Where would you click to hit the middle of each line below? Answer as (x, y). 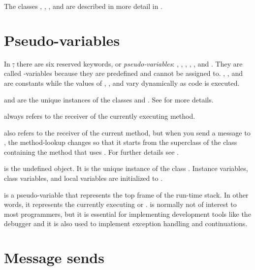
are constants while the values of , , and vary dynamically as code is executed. (122, 83)
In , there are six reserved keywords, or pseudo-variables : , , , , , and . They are (123, 63)
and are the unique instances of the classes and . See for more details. (109, 99)
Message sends (54, 257)
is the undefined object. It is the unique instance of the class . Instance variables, (126, 168)
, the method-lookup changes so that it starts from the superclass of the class (121, 142)
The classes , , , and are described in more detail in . (83, 6)
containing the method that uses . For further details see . (91, 152)
